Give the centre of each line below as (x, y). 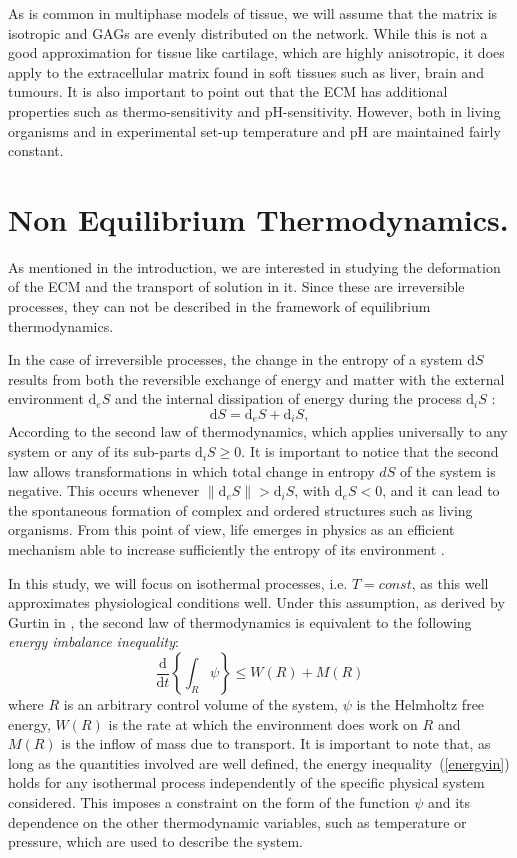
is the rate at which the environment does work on (263, 723)
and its (448, 801)
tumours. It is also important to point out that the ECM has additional (228, 91)
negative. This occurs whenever (104, 490)
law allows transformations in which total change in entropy (191, 470)
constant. (36, 150)
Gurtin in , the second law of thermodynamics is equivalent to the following (240, 621)
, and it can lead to (441, 490)
